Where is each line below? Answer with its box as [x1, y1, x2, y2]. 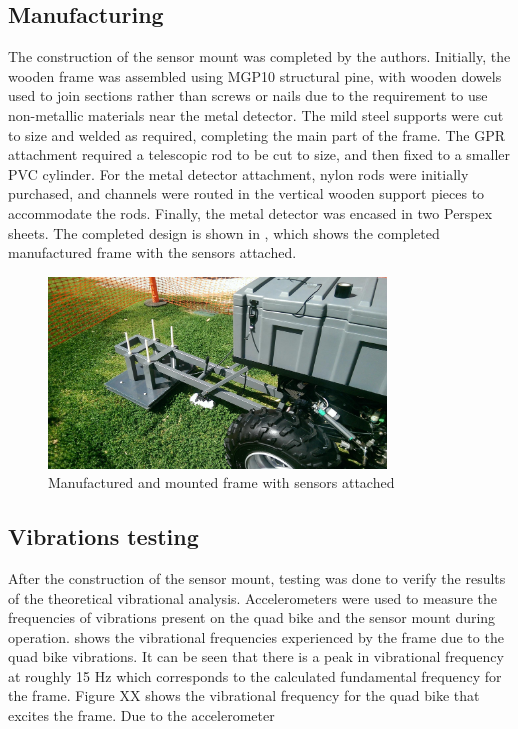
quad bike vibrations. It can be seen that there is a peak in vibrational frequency [8, 646, 504, 667]
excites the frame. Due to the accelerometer [8, 705, 275, 726]
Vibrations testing [8, 521, 199, 552]
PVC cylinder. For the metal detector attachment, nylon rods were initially [8, 163, 469, 184]
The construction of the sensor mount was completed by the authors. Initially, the [8, 46, 511, 67]
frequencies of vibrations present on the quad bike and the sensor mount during [8, 607, 496, 628]
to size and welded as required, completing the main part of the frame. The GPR [8, 124, 505, 145]
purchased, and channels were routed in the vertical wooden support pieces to [8, 183, 485, 204]
